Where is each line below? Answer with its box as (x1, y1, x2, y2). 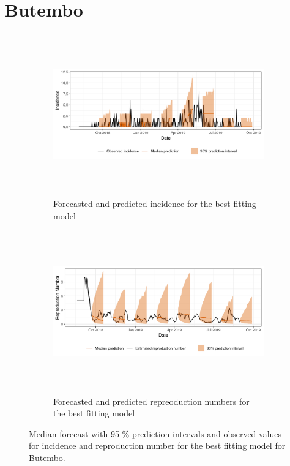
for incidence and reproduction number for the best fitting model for (29, 439, 286, 452)
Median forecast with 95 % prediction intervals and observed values (29, 427, 282, 440)
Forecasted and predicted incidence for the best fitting (53, 197, 256, 210)
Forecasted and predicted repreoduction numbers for (53, 394, 250, 407)
